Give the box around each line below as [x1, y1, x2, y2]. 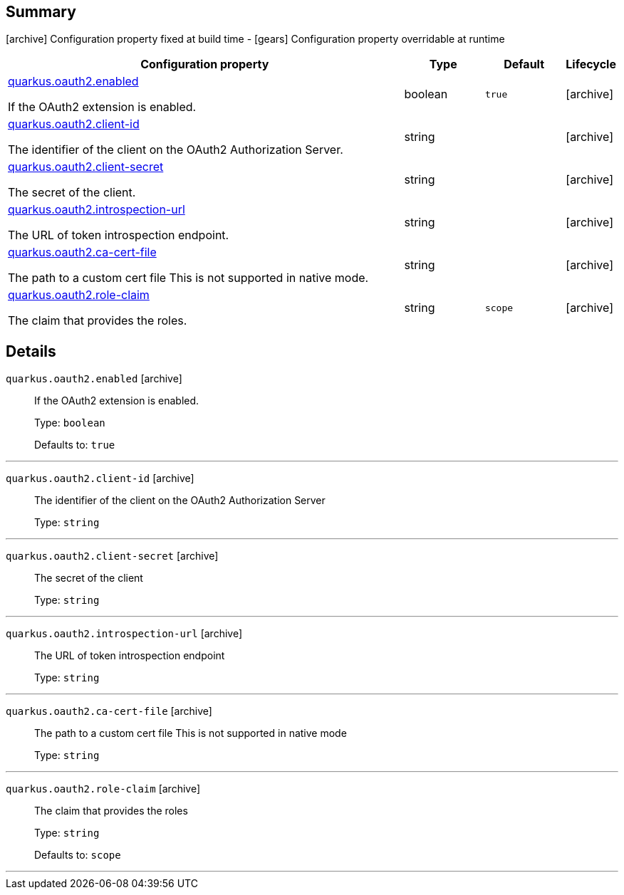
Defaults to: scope [34, 849, 121, 862]
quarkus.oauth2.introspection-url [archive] [6, 627, 243, 640]
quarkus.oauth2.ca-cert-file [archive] [6, 705, 212, 718]
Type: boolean [34, 417, 105, 429]
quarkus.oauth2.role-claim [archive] [6, 783, 201, 795]
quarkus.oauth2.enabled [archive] [6, 372, 182, 385]
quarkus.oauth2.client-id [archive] [6, 472, 194, 485]
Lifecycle [566, 57, 616, 72]
